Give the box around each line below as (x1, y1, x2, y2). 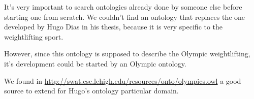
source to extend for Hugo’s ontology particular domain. (4, 85, 179, 96)
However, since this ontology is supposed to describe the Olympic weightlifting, (4, 48, 250, 59)
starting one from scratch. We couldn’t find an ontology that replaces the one (4, 11, 245, 22)
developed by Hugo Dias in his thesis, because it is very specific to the (4, 21, 223, 32)
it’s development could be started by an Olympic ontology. (4, 58, 186, 69)
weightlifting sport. (4, 31, 63, 42)
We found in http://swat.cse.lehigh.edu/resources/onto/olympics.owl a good (4, 75, 241, 86)
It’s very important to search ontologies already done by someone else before (4, 2, 242, 12)
